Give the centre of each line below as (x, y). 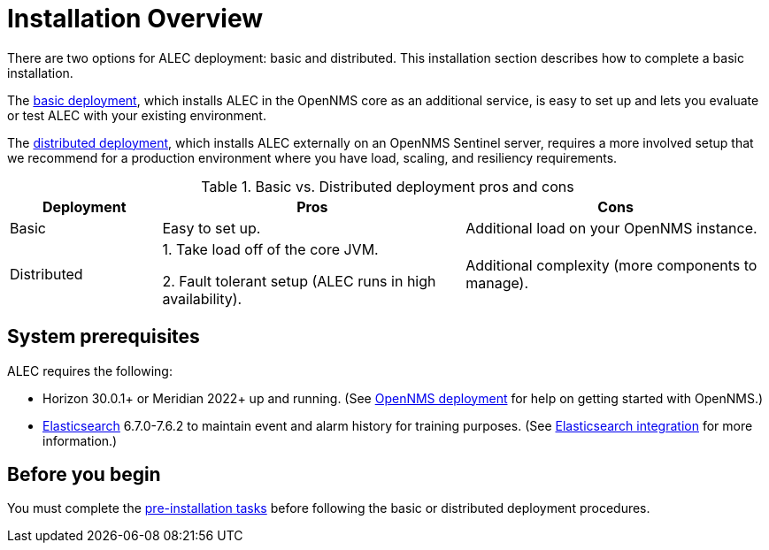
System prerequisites (104, 337)
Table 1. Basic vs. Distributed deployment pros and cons (388, 186)
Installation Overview (135, 19)
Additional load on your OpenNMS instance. (611, 228)
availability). (202, 298)
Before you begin (84, 475)
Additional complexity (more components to (611, 265)
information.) (80, 440)
